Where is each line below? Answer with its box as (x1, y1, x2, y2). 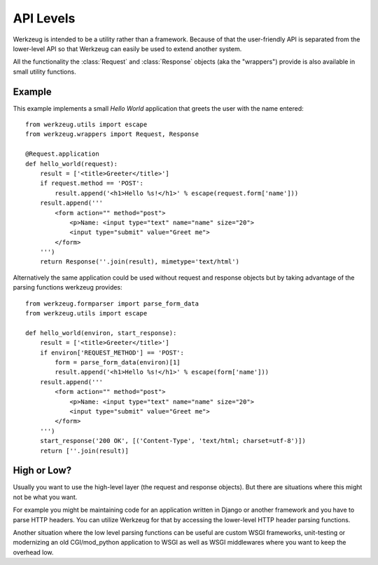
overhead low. (13, 547, 54, 557)
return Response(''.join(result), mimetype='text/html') (39, 258, 239, 266)
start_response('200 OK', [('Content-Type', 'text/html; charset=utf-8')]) (39, 437, 306, 445)
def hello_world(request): (25, 160, 118, 168)
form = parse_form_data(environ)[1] (55, 358, 181, 366)
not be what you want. (13, 493, 78, 501)
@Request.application (25, 150, 99, 158)
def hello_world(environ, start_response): (25, 329, 177, 336)
